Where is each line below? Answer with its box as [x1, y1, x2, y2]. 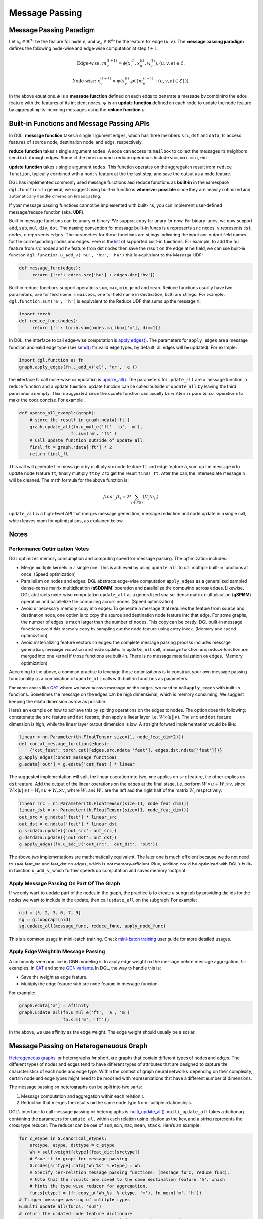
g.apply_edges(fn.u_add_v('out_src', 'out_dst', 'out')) [19, 842, 158, 847]
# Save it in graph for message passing [29, 1156, 128, 1161]
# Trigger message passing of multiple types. [19, 1197, 132, 1202]
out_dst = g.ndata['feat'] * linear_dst [19, 821, 117, 826]
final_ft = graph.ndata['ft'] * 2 [29, 444, 112, 450]
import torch [19, 311, 51, 317]
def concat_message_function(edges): [19, 741, 110, 747]
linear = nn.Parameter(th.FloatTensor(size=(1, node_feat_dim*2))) [19, 734, 184, 740]
